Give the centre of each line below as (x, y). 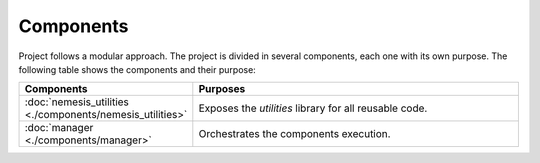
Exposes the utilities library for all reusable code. (313, 108)
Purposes (222, 89)
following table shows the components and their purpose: (137, 69)
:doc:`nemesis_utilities (77, 102)
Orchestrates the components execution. (294, 134)
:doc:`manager (59, 128)
